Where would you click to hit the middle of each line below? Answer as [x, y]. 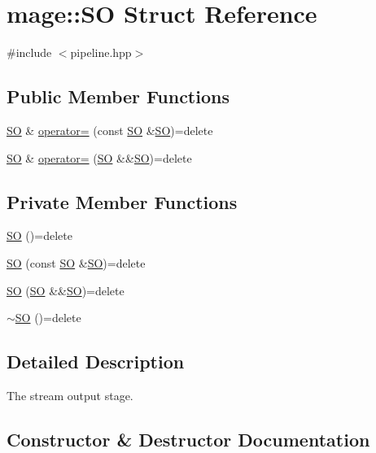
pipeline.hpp [101, 52]
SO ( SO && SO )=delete [66, 290]
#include [29, 52]
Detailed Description [96, 362]
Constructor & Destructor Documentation [188, 439]
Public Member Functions [118, 96]
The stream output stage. [70, 395]
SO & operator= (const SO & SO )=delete [110, 130]
